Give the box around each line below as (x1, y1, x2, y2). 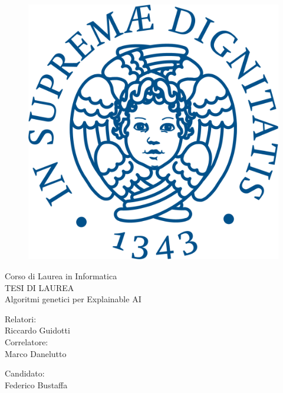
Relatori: (5, 312, 37, 325)
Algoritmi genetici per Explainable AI (5, 293, 141, 305)
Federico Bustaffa (5, 378, 68, 391)
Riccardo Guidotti (5, 324, 70, 336)
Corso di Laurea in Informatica (5, 270, 117, 282)
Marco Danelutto (5, 347, 67, 359)
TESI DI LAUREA (5, 281, 74, 293)
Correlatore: (5, 336, 48, 348)
